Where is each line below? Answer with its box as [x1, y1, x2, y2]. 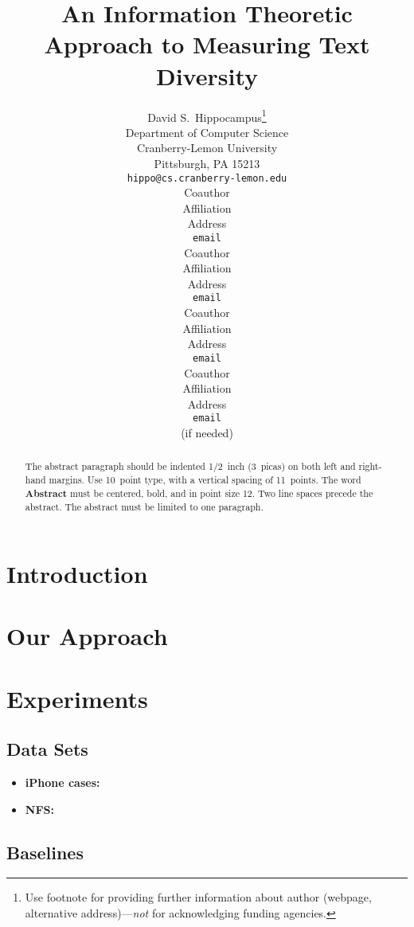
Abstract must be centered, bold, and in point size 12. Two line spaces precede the [25, 486, 373, 500]
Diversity [155, 59, 259, 92]
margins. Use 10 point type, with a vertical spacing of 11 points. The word [49, 472, 361, 486]
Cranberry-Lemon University [136, 139, 278, 156]
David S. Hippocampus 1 [147, 106, 267, 125]
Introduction [6, 557, 148, 589]
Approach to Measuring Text [44, 28, 370, 61]
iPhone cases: [25, 774, 100, 791]
